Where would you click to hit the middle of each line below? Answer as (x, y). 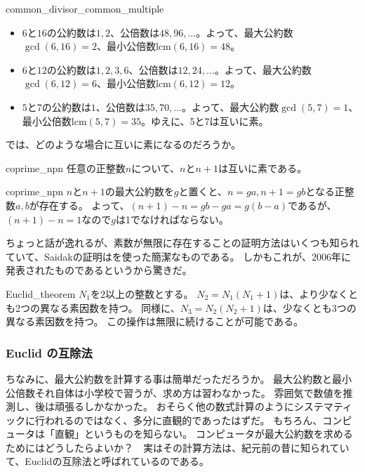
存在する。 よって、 (84, 205)
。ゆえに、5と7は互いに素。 (205, 120)
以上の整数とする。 (150, 293)
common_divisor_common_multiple (85, 8)
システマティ (323, 406)
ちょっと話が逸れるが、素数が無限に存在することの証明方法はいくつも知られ (182, 243)
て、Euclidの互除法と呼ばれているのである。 (107, 461)
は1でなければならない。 (172, 219)
